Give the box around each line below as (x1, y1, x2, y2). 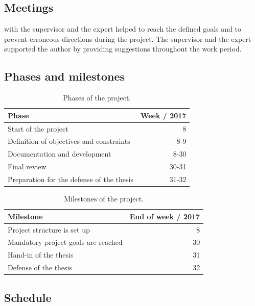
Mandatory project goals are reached (8, 237, 123, 247)
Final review (8, 161, 47, 172)
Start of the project (8, 123, 68, 134)
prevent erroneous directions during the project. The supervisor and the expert (4, 33, 251, 44)
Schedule (4, 289, 52, 305)
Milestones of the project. (64, 193, 144, 204)
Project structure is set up (8, 224, 90, 235)
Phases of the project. (63, 92, 131, 103)
